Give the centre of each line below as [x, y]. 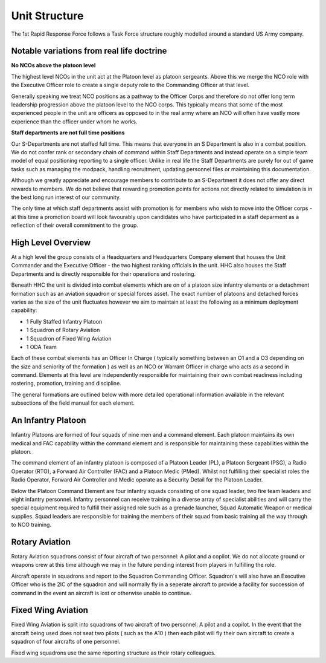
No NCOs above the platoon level [53, 65]
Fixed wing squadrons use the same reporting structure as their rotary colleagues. [113, 653]
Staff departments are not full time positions [68, 132]
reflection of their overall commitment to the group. [75, 225]
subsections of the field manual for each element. [73, 403]
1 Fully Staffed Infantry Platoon [64, 321]
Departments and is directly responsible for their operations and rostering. [104, 274]
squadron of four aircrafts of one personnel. [66, 642]
